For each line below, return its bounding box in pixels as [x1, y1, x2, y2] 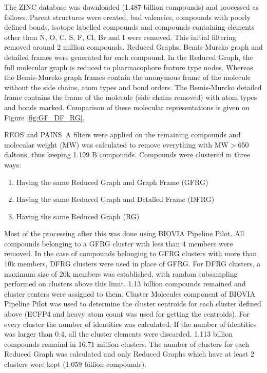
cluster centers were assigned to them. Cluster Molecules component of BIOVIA [4, 288, 256, 299]
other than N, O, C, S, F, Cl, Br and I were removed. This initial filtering [4, 31, 236, 42]
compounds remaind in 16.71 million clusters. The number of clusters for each [4, 338, 249, 349]
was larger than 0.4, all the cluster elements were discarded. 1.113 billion [4, 328, 233, 339]
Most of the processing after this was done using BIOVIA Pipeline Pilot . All [4, 228, 244, 239]
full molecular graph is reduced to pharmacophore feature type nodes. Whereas [4, 61, 253, 72]
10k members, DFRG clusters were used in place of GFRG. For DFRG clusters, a [4, 258, 261, 269]
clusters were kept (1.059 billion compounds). [4, 359, 147, 369]
